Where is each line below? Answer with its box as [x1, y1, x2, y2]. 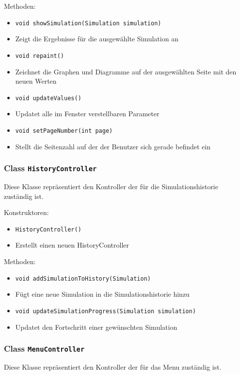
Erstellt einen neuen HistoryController [15, 240, 129, 250]
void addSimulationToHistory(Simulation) [15, 275, 151, 282]
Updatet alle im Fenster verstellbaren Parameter [15, 108, 160, 119]
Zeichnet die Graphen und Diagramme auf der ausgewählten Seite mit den [15, 66, 237, 76]
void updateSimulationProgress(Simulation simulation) [15, 307, 196, 315]
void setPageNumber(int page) [15, 127, 113, 134]
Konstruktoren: [4, 207, 49, 217]
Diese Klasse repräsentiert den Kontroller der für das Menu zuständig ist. [4, 361, 222, 372]
